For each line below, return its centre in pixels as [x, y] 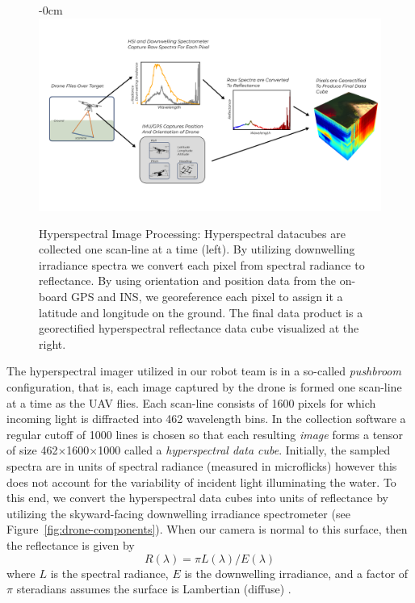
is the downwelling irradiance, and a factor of [296, 573]
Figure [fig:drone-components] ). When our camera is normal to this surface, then [207, 529]
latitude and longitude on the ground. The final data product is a [201, 312]
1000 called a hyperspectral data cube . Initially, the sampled [244, 450]
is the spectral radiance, [109, 573]
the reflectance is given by [71, 544]
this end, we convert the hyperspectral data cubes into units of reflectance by [197, 498]
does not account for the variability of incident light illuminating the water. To [201, 482]
